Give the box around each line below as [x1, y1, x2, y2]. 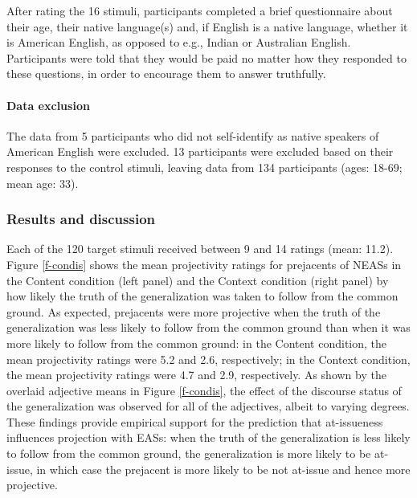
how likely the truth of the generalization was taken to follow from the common [6, 288, 399, 304]
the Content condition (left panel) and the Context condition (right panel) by [6, 271, 389, 288]
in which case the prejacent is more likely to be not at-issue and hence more [36, 460, 411, 477]
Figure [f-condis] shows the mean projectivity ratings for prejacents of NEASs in [6, 255, 402, 272]
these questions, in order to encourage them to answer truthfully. [6, 65, 326, 82]
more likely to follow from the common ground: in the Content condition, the [6, 334, 387, 351]
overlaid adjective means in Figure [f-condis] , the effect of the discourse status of [6, 382, 402, 398]
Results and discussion [6, 209, 156, 229]
